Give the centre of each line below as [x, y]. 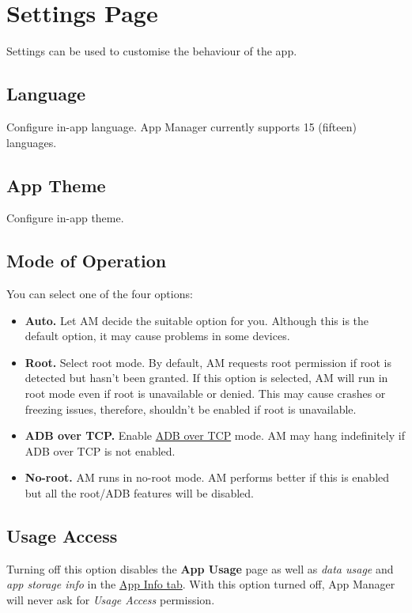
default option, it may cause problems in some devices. [157, 336]
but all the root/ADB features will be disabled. [139, 493]
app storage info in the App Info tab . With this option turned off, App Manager [201, 584]
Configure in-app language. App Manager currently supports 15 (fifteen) [181, 126]
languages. [32, 142]
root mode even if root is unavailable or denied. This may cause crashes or [205, 394]
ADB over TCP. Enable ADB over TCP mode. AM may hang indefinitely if [215, 435]
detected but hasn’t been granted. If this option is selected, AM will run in [206, 378]
